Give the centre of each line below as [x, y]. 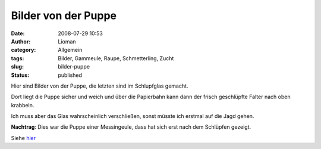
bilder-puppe [74, 67]
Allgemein [70, 50]
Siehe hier [23, 138]
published [70, 75]
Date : [18, 33]
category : [23, 50]
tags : [18, 58]
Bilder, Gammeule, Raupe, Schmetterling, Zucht [116, 58]
